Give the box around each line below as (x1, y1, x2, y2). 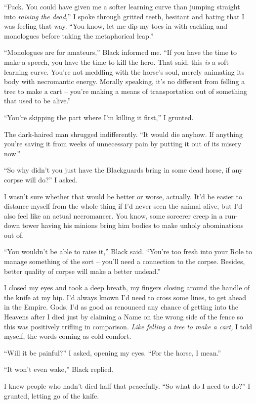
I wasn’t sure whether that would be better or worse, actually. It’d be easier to (4, 191, 242, 201)
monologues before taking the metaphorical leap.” (4, 30, 154, 41)
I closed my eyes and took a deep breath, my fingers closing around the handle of (4, 282, 250, 293)
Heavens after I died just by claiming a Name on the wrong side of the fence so (4, 312, 244, 322)
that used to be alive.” (4, 95, 71, 106)
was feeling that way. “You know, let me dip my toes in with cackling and (4, 21, 228, 31)
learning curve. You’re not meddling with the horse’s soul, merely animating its (4, 66, 245, 77)
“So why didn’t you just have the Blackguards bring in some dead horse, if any (4, 165, 243, 175)
